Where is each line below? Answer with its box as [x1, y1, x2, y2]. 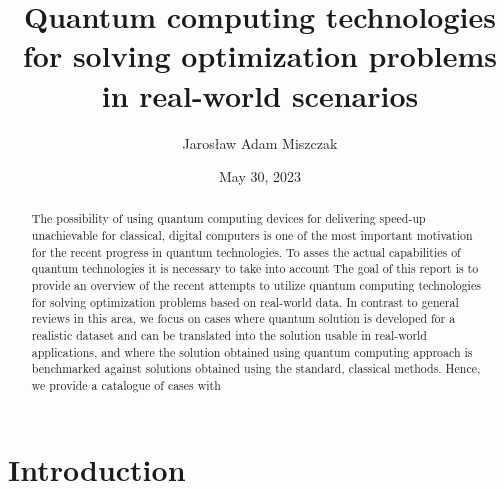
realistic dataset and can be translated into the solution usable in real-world [31, 327, 427, 344]
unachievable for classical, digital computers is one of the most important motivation [31, 227, 473, 244]
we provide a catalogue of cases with [31, 377, 221, 394]
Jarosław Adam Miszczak [182, 132, 338, 153]
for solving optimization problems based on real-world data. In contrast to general [31, 293, 459, 310]
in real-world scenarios [101, 74, 419, 115]
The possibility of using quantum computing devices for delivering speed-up [31, 210, 426, 227]
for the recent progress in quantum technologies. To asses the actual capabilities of [31, 243, 461, 260]
